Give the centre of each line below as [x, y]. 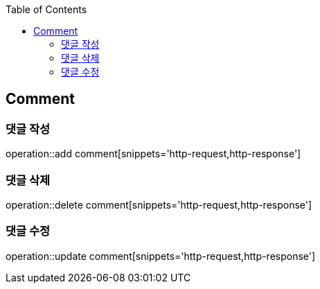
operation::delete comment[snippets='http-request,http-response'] [159, 204]
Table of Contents [46, 9]
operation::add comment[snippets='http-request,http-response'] [153, 154]
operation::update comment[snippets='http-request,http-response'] [161, 256]
